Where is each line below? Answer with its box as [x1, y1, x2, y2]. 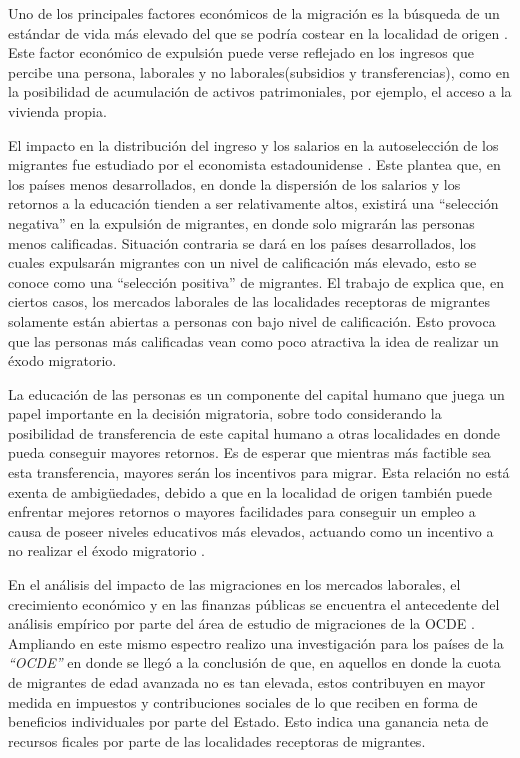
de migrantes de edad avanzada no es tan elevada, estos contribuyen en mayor [8, 672, 486, 692]
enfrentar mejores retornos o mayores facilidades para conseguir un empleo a [8, 501, 476, 522]
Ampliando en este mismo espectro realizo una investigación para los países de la [8, 632, 504, 653]
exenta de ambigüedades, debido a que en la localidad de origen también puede [8, 481, 492, 502]
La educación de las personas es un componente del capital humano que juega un [8, 383, 505, 404]
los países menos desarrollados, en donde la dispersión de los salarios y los [8, 173, 461, 194]
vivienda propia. [8, 100, 107, 121]
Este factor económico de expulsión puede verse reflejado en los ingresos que [8, 42, 474, 63]
